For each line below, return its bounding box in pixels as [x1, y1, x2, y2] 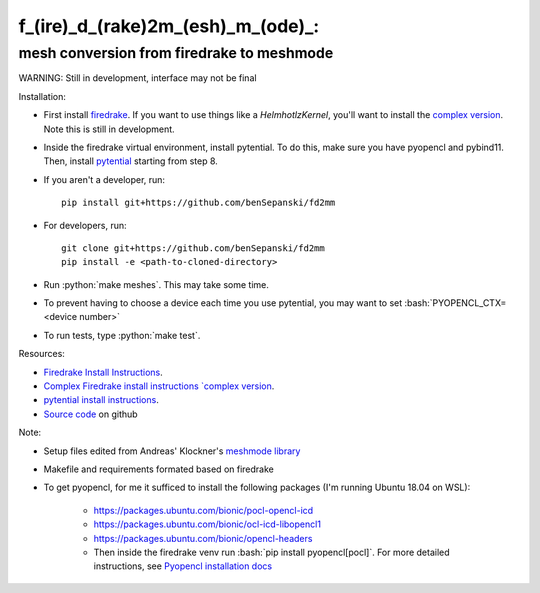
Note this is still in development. [43, 123, 175, 135]
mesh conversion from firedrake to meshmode [18, 44, 334, 62]
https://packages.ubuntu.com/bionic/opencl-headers [93, 532, 313, 544]
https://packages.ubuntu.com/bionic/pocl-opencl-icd [93, 504, 314, 516]
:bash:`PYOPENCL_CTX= [404, 297, 507, 309]
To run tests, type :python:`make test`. [43, 329, 201, 341]
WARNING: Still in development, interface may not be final [18, 72, 257, 84]
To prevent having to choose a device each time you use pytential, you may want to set [43, 297, 403, 309]
